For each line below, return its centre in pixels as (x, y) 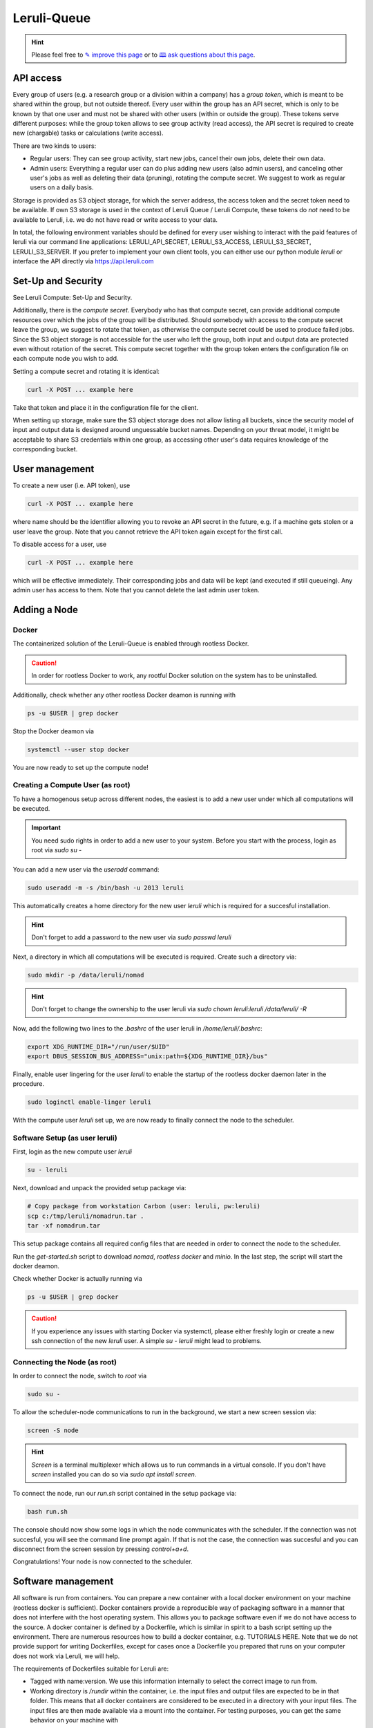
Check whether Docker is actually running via (77, 1279)
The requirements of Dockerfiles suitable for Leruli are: (91, 1669)
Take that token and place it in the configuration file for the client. (106, 407)
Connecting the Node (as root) (65, 1362)
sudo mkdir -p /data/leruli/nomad (86, 975)
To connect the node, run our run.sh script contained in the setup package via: (125, 1494)
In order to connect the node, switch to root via (80, 1376)
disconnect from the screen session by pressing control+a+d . (101, 1549)
